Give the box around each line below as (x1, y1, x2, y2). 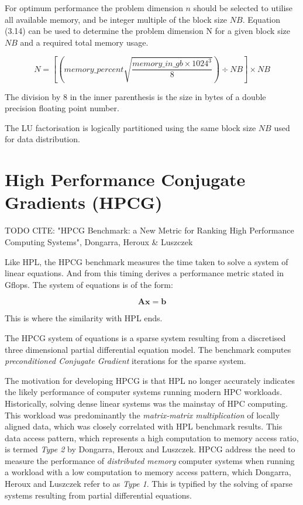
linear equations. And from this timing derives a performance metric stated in (5, 267, 284, 279)
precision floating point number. (5, 102, 119, 114)
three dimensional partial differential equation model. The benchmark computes (5, 343, 291, 355)
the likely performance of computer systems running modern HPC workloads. (5, 386, 283, 398)
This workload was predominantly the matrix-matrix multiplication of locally (5, 408, 280, 421)
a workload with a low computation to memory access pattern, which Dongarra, (5, 466, 291, 478)
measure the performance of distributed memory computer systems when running (5, 454, 295, 466)
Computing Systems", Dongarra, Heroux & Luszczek (5, 235, 193, 248)
